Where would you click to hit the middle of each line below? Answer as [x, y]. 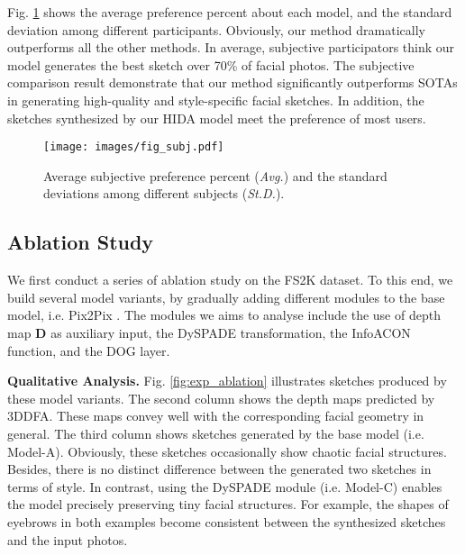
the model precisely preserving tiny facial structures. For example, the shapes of [228, 504]
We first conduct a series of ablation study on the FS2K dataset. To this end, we [230, 280]
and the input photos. [68, 539]
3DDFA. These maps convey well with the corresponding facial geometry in [216, 416]
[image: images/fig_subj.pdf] [134, 147]
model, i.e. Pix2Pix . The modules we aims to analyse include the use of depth [224, 315]
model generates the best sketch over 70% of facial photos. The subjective [211, 64]
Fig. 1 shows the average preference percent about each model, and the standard [230, 12]
